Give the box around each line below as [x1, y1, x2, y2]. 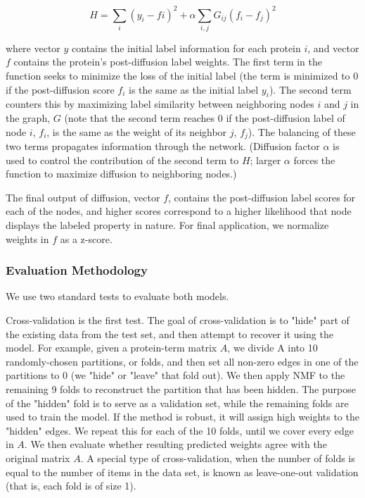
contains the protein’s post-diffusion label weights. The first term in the [13, 54, 323, 69]
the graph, [6, 111, 51, 125]
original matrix [6, 450, 70, 465]
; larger [250, 152, 281, 167]
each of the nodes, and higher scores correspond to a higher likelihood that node [6, 204, 352, 218]
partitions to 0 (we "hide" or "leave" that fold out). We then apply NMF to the [6, 368, 345, 382]
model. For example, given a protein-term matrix [6, 340, 217, 355]
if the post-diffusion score [6, 82, 115, 97]
